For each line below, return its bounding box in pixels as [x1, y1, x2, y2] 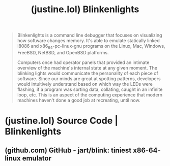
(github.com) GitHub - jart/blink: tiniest [5, 146, 132, 154]
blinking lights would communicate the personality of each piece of [17, 70, 158, 76]
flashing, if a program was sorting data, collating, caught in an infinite [17, 86, 163, 92]
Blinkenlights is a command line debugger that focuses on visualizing [17, 32, 162, 39]
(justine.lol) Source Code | [5, 115, 118, 126]
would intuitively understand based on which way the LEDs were [17, 81, 153, 87]
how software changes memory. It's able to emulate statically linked [17, 38, 160, 44]
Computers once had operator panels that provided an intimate [17, 59, 150, 65]
